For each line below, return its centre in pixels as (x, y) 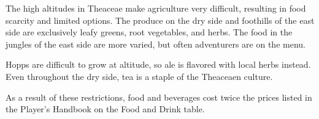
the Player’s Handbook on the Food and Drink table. (105, 109)
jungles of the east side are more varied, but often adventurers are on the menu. (156, 44)
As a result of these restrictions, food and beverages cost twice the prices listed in (159, 97)
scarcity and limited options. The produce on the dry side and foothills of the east (160, 20)
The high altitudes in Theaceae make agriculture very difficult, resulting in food (156, 8)
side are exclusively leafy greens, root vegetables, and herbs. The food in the (149, 32)
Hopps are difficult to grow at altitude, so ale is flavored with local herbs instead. (158, 64)
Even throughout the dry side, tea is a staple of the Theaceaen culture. (139, 76)
